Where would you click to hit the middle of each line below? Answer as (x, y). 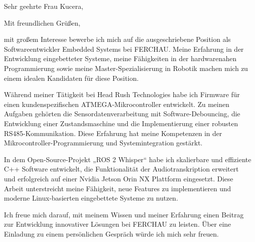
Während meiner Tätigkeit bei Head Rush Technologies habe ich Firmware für (122, 94)
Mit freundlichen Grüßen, (42, 22)
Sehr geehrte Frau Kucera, (44, 6)
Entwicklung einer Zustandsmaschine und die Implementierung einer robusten (121, 123)
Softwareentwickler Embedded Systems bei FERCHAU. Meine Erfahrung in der (124, 49)
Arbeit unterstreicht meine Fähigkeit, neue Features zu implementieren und (118, 188)
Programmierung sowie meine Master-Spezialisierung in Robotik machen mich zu (126, 68)
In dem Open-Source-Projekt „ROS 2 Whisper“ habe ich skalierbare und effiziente (128, 159)
